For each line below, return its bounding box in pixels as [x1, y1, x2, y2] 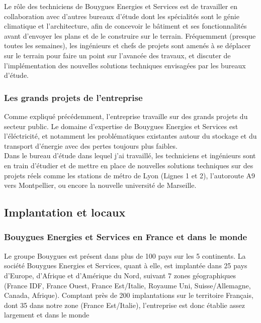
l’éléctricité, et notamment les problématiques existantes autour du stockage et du [4, 131, 257, 141]
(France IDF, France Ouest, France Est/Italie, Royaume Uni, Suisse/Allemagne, [4, 280, 251, 290]
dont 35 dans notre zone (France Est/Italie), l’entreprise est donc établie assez [4, 299, 245, 310]
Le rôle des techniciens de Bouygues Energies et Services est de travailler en [4, 1, 237, 11]
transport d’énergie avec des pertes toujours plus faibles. [4, 140, 178, 151]
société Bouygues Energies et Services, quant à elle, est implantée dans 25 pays [4, 260, 247, 271]
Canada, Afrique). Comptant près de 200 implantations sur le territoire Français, [4, 290, 253, 300]
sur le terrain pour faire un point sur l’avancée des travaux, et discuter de [4, 50, 231, 60]
